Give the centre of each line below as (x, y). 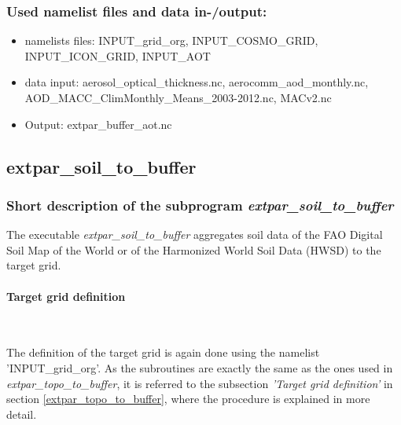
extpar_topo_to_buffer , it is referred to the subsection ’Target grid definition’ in (200, 383)
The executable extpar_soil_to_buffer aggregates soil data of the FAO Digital (195, 234)
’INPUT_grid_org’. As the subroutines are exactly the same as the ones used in (200, 367)
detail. (22, 414)
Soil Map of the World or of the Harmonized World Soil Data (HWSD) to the (194, 249)
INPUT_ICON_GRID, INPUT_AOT (118, 55)
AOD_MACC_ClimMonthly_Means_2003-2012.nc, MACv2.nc (178, 97)
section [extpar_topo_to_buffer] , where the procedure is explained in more (188, 399)
